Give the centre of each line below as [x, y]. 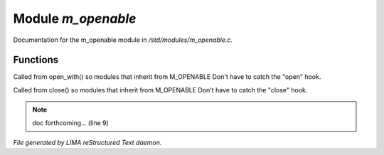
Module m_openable [75, 18]
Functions [36, 60]
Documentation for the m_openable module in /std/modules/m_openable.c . [123, 40]
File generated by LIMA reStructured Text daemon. [87, 143]
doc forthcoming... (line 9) [71, 123]
